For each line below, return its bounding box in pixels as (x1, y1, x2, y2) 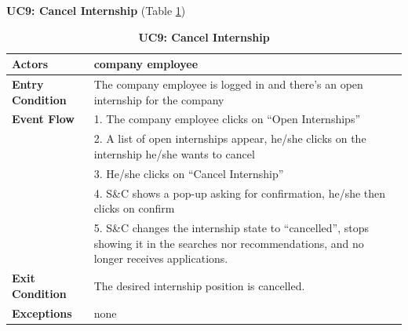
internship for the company (93, 91, 224, 107)
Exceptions (12, 304, 72, 321)
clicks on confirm (93, 200, 175, 216)
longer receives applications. (93, 250, 228, 267)
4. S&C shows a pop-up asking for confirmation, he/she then (93, 184, 386, 201)
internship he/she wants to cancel (93, 145, 255, 162)
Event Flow (12, 111, 75, 127)
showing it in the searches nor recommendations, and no (93, 235, 364, 251)
